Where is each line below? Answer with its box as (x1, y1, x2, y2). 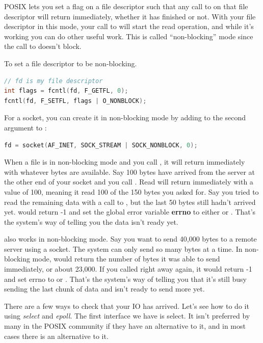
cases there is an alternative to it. (4, 330, 109, 341)
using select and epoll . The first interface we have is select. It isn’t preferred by (4, 310, 250, 321)
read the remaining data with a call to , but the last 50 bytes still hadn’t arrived (4, 196, 256, 207)
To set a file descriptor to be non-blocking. (4, 58, 137, 68)
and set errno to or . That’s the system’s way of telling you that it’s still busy (4, 273, 247, 284)
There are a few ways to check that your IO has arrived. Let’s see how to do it (4, 300, 249, 311)
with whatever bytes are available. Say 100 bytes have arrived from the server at (4, 166, 255, 177)
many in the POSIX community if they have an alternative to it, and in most (4, 321, 246, 331)
